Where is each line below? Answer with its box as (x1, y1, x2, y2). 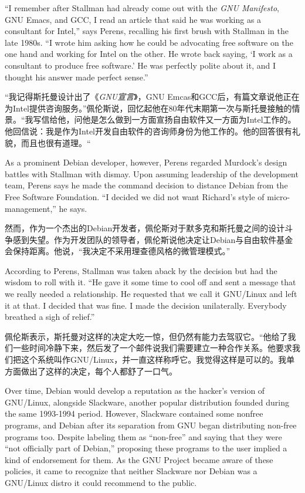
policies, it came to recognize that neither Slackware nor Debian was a (5, 465, 257, 477)
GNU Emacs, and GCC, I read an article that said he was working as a (5, 13, 262, 25)
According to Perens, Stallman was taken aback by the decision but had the (5, 264, 277, 276)
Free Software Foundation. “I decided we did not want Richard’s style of (5, 190, 265, 202)
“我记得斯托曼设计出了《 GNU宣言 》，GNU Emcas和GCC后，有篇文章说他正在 (5, 90, 300, 103)
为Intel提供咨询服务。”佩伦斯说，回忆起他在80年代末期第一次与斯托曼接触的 (5, 102, 292, 114)
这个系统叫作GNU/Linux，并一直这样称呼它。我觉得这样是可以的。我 (21, 353, 287, 366)
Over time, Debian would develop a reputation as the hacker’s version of (5, 384, 265, 397)
